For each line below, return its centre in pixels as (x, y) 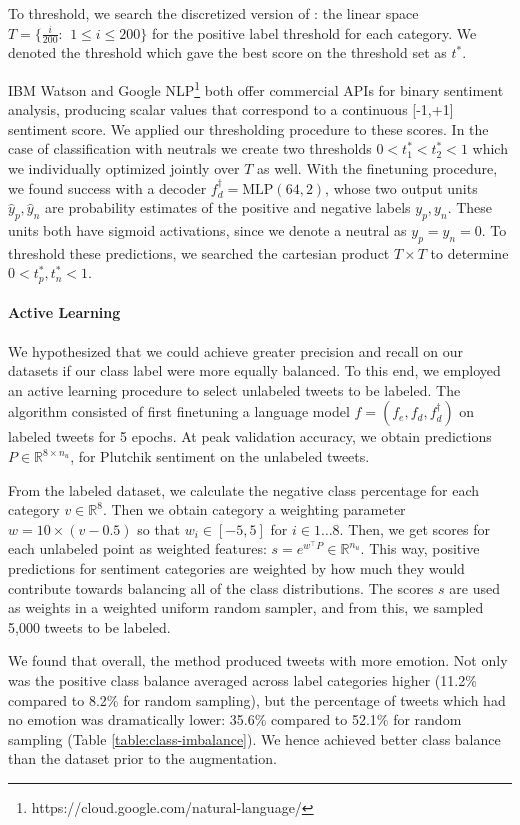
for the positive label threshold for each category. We (314, 32)
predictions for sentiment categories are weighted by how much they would (236, 568)
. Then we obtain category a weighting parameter (254, 509)
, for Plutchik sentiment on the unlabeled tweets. (220, 456)
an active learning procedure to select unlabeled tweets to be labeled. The (234, 389)
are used (474, 587)
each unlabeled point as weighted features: (137, 548)
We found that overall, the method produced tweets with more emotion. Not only (258, 660)
